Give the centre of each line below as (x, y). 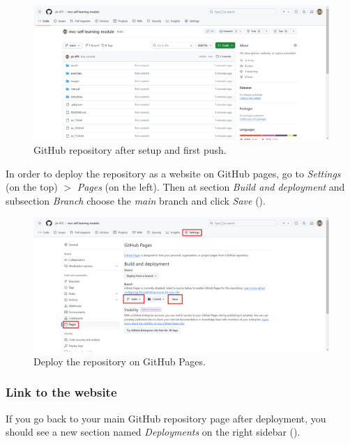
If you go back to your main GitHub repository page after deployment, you (166, 418)
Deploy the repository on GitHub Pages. (120, 361)
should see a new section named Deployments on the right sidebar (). (153, 432)
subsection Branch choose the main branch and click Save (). (136, 200)
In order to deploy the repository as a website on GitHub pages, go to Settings (173, 173)
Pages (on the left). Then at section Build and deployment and (211, 187)
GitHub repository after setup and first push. (130, 149)
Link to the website (61, 392)
